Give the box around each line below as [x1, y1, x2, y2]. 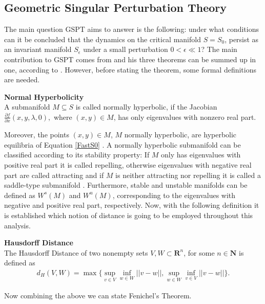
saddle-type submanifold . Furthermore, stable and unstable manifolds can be [4, 180, 248, 190]
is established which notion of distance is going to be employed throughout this [4, 210, 253, 221]
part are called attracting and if [4, 169, 104, 180]
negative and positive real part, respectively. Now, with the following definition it [4, 200, 259, 210]
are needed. [4, 74, 40, 85]
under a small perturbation [83, 44, 168, 55]
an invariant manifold [4, 44, 72, 55]
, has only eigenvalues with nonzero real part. [113, 111, 256, 122]
